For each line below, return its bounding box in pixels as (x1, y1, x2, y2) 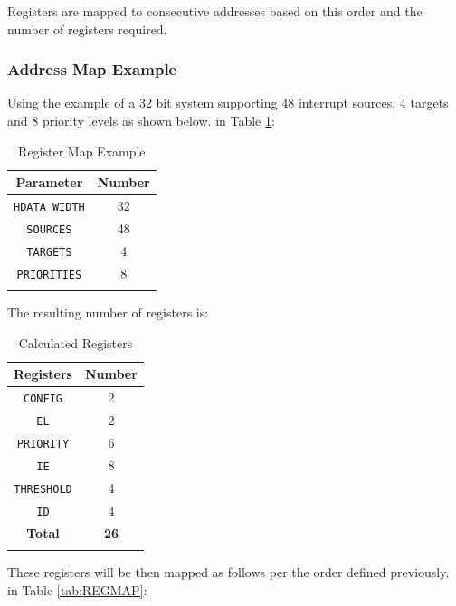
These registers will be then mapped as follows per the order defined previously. (7, 562, 450, 581)
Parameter (15, 173, 83, 192)
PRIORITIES (16, 268, 82, 281)
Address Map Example (7, 58, 177, 80)
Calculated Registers (18, 333, 133, 352)
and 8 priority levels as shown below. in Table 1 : (7, 111, 275, 129)
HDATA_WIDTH (14, 201, 85, 214)
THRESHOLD (14, 482, 72, 496)
